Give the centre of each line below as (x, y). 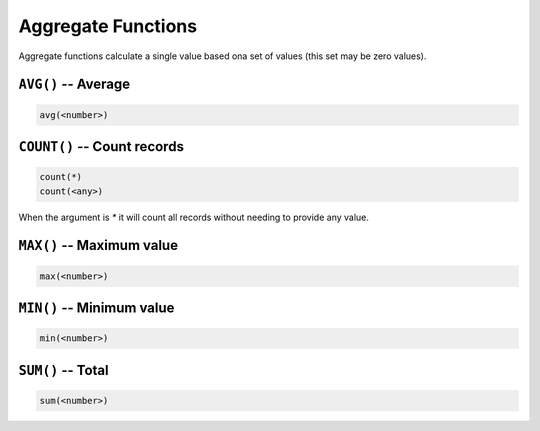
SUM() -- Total (63, 370)
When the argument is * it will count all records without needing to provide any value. (194, 217)
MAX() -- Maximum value (98, 245)
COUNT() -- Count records (101, 146)
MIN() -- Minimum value (96, 307)
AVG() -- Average (74, 84)
